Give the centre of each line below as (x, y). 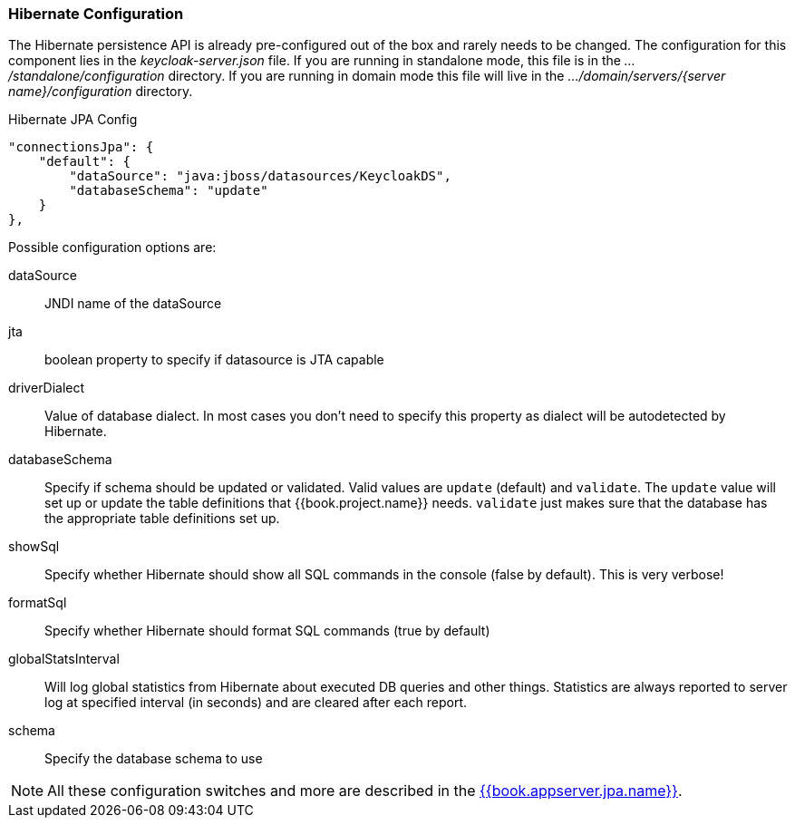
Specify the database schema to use (154, 759)
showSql (34, 547)
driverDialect (47, 388)
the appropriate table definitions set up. (162, 519)
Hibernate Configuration (96, 14)
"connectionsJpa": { (81, 147)
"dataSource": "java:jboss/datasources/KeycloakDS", (260, 176)
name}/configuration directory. (101, 92)
